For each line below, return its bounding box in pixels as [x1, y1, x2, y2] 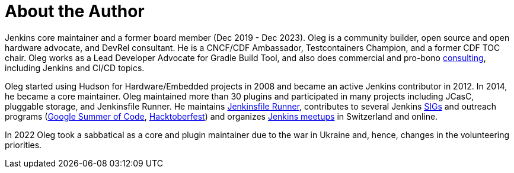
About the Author [5, 1, 145, 21]
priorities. [5, 139, 42, 150]
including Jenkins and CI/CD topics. [5, 62, 145, 73]
